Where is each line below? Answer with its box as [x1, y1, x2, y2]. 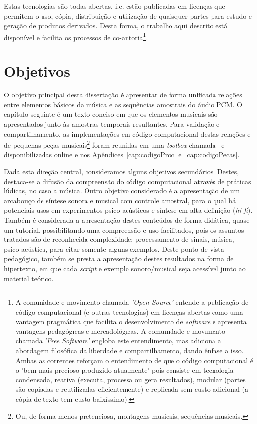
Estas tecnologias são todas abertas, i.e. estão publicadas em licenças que [4, 1, 225, 11]
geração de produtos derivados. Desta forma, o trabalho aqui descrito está [4, 20, 228, 31]
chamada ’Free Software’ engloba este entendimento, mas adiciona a [15, 335, 221, 346]
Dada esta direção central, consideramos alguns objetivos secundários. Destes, [4, 166, 239, 176]
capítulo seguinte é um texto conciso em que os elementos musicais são [4, 109, 218, 119]
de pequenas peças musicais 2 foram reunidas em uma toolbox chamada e [4, 139, 225, 150]
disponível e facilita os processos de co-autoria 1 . [4, 30, 148, 42]
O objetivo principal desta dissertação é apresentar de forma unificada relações [4, 90, 242, 100]
